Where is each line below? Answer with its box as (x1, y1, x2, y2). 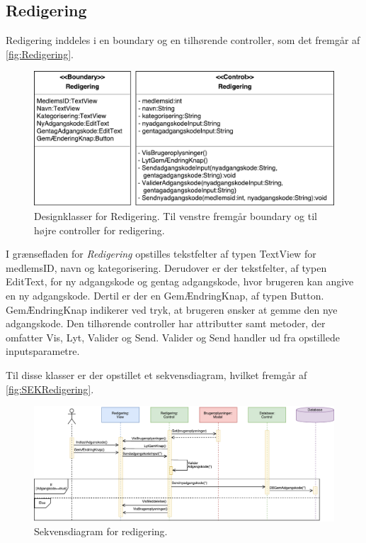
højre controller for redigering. (34, 222, 165, 237)
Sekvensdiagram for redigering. (34, 524, 168, 539)
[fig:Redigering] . (6, 46, 74, 61)
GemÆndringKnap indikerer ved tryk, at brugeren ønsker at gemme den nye (6, 302, 338, 317)
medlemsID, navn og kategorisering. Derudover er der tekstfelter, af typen (6, 260, 327, 275)
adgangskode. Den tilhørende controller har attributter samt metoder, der (6, 316, 326, 331)
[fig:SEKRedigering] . (6, 381, 94, 396)
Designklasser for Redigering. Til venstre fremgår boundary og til (34, 209, 317, 224)
